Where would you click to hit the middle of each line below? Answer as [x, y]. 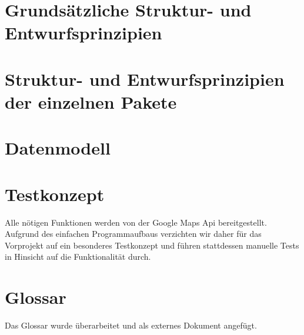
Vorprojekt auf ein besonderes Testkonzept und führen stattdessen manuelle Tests [152, 245]
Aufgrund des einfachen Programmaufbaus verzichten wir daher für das [133, 234]
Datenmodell [58, 148]
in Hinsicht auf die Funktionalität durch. [78, 257]
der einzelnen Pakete [91, 101]
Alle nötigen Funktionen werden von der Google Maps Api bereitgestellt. [136, 222]
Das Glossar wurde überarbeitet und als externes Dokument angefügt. [131, 325]
